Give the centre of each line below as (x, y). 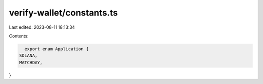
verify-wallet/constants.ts (63, 13)
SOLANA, (28, 56)
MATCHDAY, (31, 62)
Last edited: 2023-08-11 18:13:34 (42, 27)
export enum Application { (57, 49)
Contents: (19, 36)
